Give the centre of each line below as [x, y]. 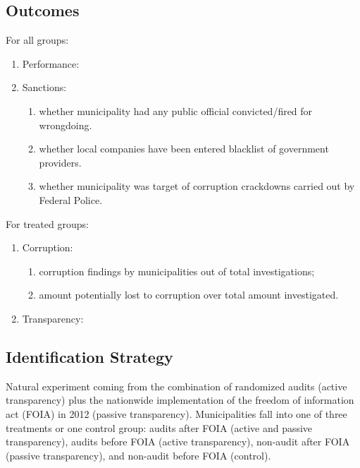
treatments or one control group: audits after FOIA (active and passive [159, 427]
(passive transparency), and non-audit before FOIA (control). [138, 455]
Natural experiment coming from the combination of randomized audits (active [176, 386]
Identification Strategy [89, 356]
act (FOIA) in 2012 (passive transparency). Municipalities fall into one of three [176, 413]
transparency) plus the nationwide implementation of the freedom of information [180, 400]
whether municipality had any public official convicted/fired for [176, 110]
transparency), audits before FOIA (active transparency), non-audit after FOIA [178, 442]
